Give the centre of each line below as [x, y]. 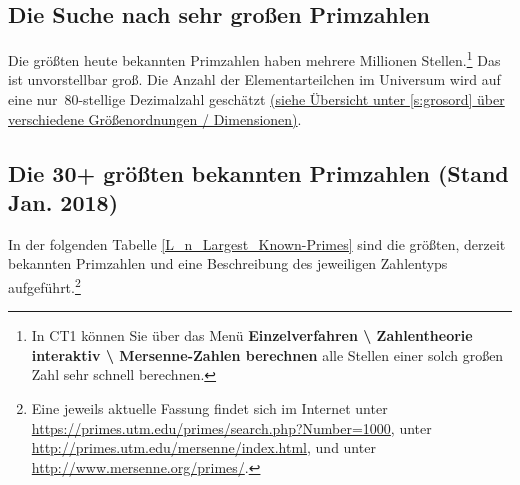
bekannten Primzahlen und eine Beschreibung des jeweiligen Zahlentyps [228, 263]
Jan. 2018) [63, 202]
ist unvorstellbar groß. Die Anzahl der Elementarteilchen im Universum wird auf [254, 79]
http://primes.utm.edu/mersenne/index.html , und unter [203, 447]
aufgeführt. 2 [44, 285]
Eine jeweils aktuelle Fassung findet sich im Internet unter [209, 408]
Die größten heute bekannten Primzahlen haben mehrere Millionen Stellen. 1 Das [254, 58]
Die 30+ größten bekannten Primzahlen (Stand [258, 172]
